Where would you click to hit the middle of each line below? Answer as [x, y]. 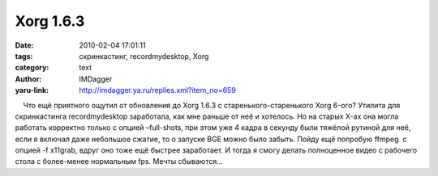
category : [32, 68]
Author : [28, 79]
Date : [24, 45]
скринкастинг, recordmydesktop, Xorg [144, 56]
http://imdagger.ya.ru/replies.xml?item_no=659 [158, 90]
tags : [24, 56]
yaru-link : [32, 90]
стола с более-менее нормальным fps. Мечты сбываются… [119, 161]
